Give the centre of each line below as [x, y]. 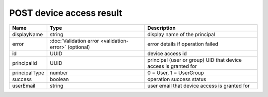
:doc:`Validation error [74, 41]
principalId [25, 63]
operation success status [177, 79]
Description [161, 28]
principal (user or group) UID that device [195, 60]
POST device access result [66, 13]
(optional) [79, 47]
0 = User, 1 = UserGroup [176, 73]
